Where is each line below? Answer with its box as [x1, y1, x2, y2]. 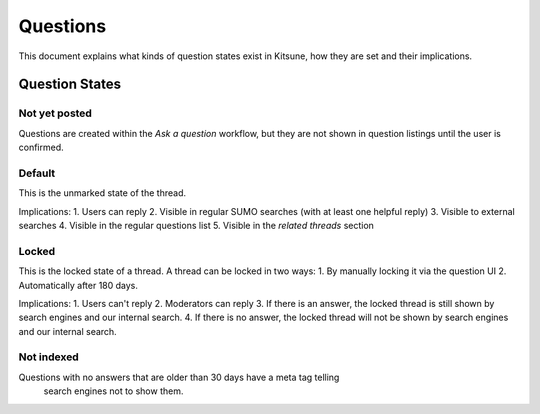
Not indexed [18, 350, 79, 364]
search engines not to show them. [43, 385, 184, 397]
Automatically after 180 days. [18, 279, 139, 291]
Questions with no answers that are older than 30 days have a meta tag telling [18, 371, 340, 383]
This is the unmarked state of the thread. [18, 187, 187, 199]
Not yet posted [18, 106, 92, 120]
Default [18, 166, 56, 180]
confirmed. [18, 141, 64, 154]
